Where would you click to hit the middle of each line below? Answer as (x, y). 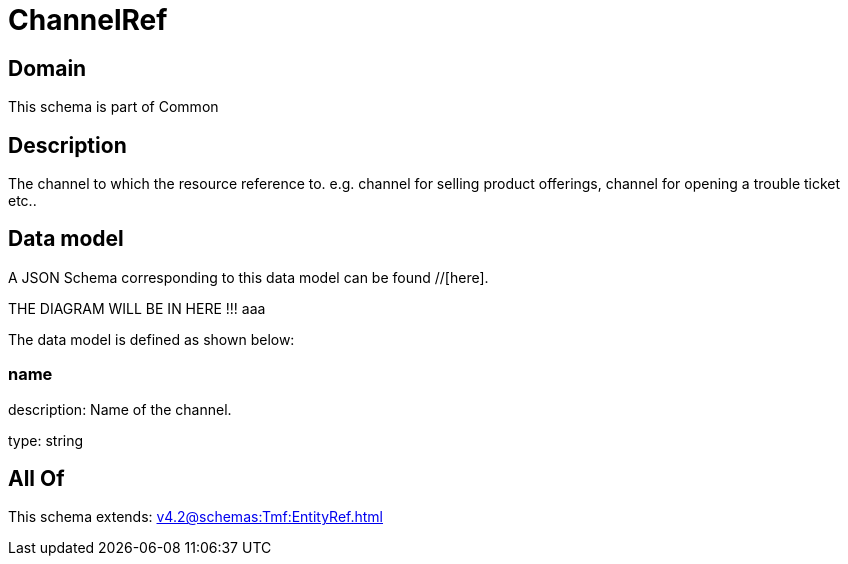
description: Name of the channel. (120, 409)
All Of (36, 479)
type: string (46, 440)
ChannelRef (88, 20)
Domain (47, 68)
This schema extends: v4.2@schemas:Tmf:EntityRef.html (196, 517)
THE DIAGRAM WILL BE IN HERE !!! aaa (137, 308)
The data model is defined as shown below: (151, 339)
